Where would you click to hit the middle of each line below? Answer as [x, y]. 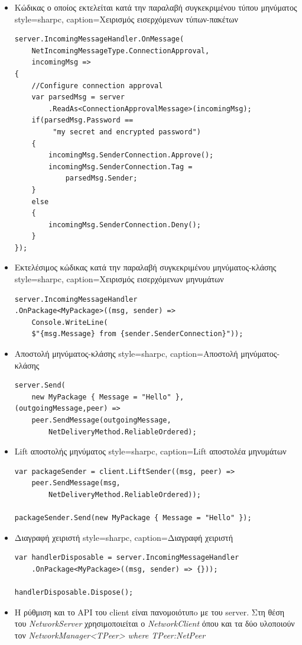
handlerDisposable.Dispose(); [74, 593]
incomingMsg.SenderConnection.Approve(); [131, 155]
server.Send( [40, 386]
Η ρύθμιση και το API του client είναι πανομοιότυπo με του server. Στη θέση [150, 612]
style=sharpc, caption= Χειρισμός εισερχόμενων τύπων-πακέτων [126, 19]
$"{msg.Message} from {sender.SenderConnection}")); [137, 334]
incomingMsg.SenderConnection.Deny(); [125, 225]
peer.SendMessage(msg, [76, 483]
